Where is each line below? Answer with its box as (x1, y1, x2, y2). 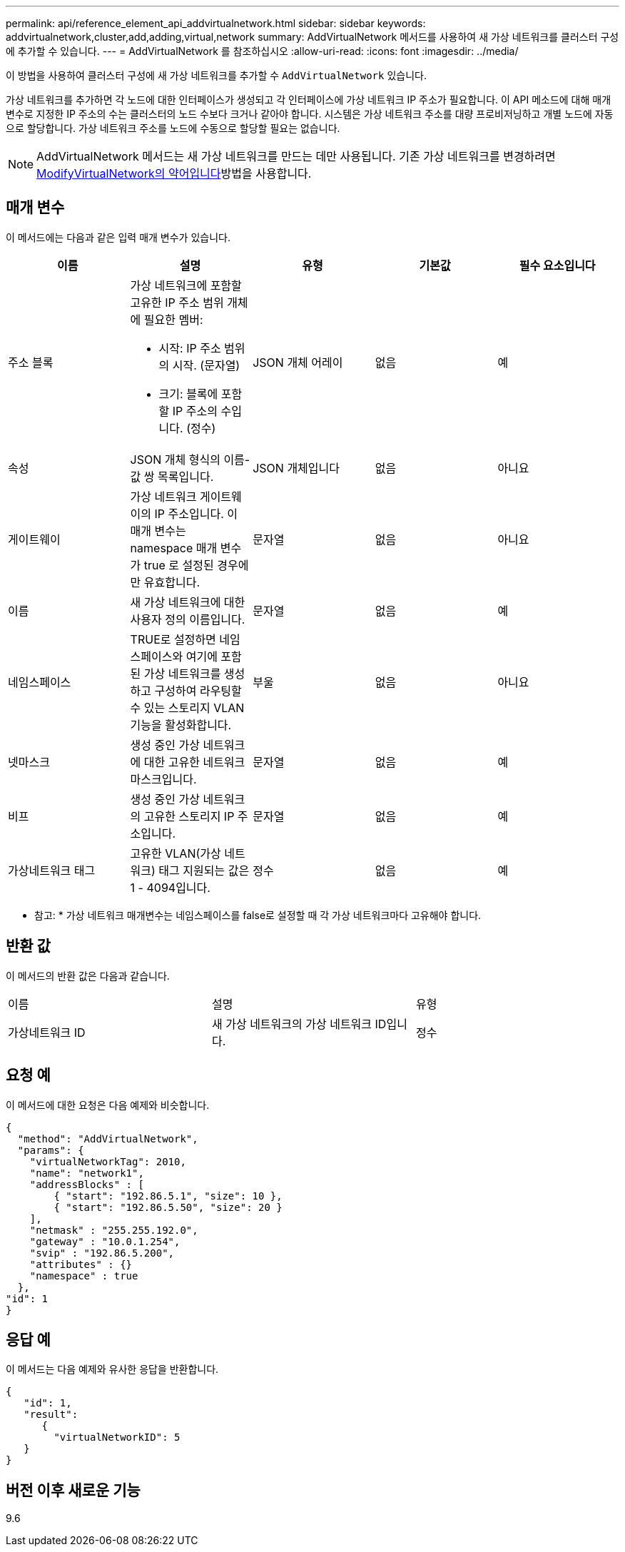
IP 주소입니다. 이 (154, 506, 238, 521)
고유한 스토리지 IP (143, 808, 235, 823)
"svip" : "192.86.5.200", (29, 1247, 175, 1259)
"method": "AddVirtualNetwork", (17, 1132, 198, 1145)
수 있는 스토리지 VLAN (130, 700, 245, 715)
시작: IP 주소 (158, 340, 221, 355)
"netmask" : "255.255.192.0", (29, 1224, 198, 1236)
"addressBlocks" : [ (29, 1178, 144, 1190)
